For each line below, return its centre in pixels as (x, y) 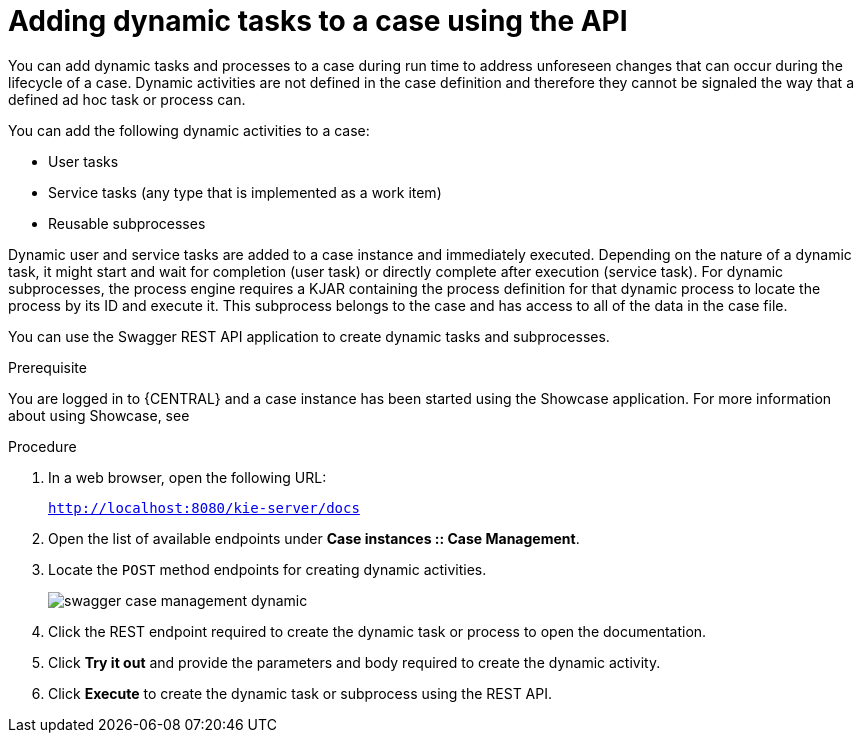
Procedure (42, 446)
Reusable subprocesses (127, 223)
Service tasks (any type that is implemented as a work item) (245, 192)
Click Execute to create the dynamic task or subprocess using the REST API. (300, 693)
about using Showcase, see (99, 415)
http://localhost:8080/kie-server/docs (204, 507)
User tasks (83, 161)
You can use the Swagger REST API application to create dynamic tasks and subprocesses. (309, 336)
